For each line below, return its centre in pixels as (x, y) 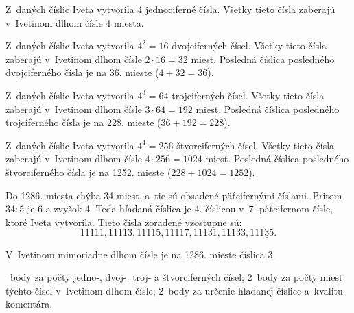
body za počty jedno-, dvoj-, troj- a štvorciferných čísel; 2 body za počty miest (176, 277)
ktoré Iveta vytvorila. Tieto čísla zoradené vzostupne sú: (124, 222)
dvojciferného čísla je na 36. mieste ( (82, 72)
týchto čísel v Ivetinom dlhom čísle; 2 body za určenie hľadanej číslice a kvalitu (174, 290)
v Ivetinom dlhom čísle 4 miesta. (75, 22)
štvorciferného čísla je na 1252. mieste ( (88, 172)
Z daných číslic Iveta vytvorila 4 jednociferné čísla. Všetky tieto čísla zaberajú (170, 9)
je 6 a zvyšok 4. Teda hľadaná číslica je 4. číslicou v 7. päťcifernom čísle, (180, 209)
